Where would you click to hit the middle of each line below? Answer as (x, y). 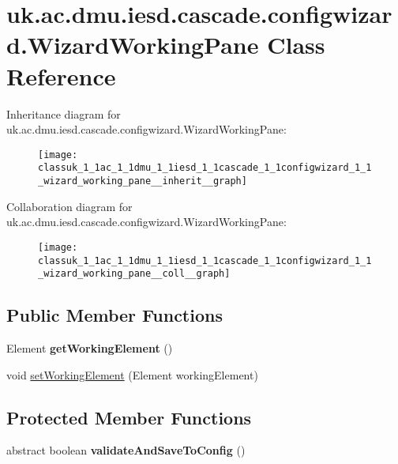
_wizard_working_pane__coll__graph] (134, 274)
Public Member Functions (115, 315)
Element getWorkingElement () (90, 348)
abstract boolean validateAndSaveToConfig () (126, 450)
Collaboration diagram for (69, 206)
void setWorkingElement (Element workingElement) (132, 374)
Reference (61, 75)
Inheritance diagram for (64, 113)
